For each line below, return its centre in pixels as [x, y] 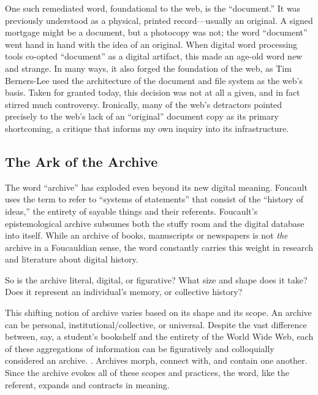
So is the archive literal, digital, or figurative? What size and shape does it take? [156, 279]
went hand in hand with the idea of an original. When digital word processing [151, 44]
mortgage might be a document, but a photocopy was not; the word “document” [156, 32]
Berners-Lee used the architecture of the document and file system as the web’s [154, 80]
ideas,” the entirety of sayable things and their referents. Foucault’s [131, 211]
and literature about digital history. [72, 259]
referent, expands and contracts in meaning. [87, 384]
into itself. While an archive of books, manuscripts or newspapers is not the [146, 235]
